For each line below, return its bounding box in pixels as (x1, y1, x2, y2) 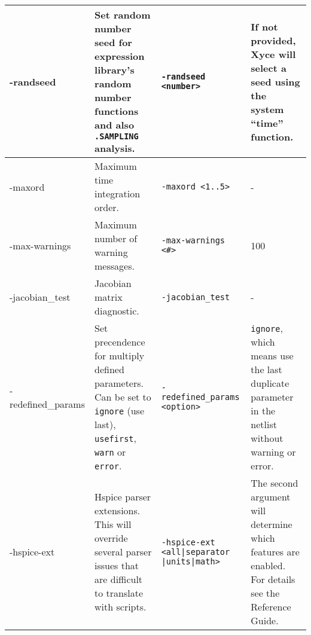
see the (251, 586, 280, 600)
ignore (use (94, 404, 145, 417)
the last (251, 362, 282, 376)
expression (94, 49, 145, 63)
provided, (251, 33, 296, 47)
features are (251, 545, 300, 558)
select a (251, 60, 286, 75)
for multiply (94, 349, 145, 362)
